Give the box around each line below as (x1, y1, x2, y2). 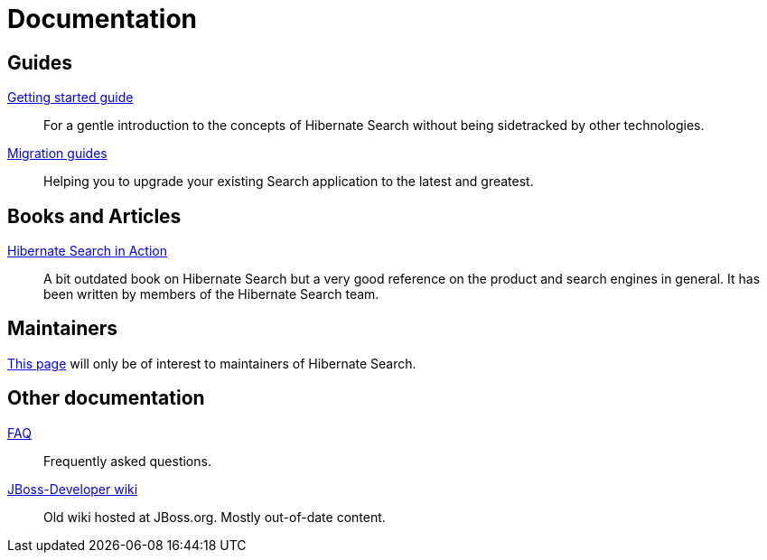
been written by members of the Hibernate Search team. (43, 286, 379, 303)
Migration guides (7, 145, 108, 162)
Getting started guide (7, 89, 134, 106)
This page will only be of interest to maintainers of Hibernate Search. (7, 355, 416, 371)
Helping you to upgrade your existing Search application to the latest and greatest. (43, 173, 534, 190)
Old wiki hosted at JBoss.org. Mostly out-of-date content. (43, 509, 386, 525)
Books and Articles (7, 204, 182, 228)
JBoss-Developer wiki (7, 481, 138, 497)
